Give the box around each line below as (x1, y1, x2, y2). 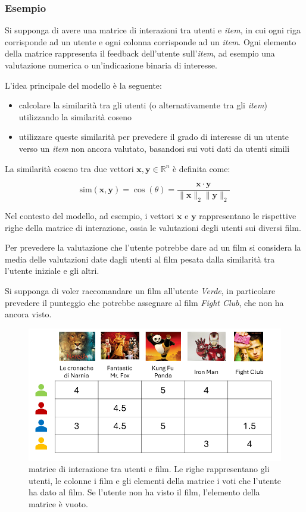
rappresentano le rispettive (199, 210, 296, 222)
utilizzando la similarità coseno (18, 110, 132, 123)
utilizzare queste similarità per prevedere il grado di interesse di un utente (18, 130, 289, 143)
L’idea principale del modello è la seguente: (5, 79, 162, 91)
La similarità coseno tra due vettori (5, 162, 134, 174)
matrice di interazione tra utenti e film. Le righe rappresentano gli (29, 463, 270, 475)
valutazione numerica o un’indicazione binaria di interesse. (5, 59, 217, 71)
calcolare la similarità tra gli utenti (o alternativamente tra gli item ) (18, 99, 267, 111)
